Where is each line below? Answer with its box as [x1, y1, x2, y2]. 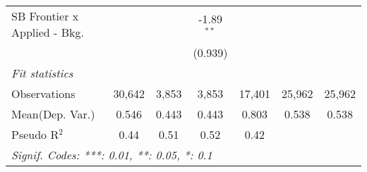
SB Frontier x [11, 8, 79, 24]
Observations [11, 85, 76, 102]
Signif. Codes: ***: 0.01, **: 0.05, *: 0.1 [11, 147, 212, 163]
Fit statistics [11, 65, 73, 81]
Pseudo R [11, 126, 59, 142]
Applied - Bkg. [11, 24, 84, 40]
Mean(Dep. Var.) [11, 106, 95, 122]
